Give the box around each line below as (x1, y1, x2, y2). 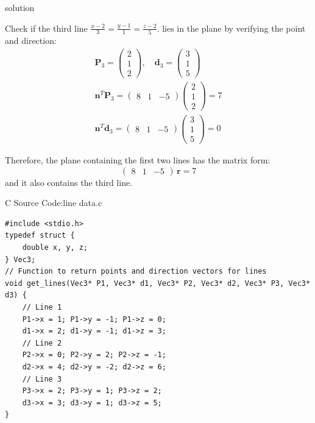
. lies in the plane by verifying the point (157, 21, 306, 34)
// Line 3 (22, 374, 62, 383)
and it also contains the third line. (5, 176, 133, 188)
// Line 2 (22, 338, 62, 347)
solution (5, 1, 35, 13)
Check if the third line (5, 21, 88, 34)
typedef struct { (5, 231, 75, 240)
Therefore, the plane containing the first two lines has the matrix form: (5, 154, 271, 166)
